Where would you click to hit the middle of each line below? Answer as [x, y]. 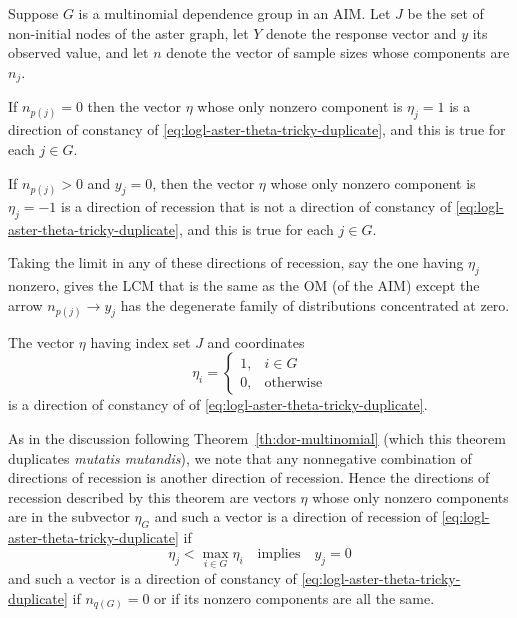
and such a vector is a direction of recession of [295, 516]
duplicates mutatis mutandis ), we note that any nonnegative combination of [240, 457]
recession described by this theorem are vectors [152, 496]
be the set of [445, 13]
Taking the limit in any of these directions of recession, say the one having [236, 262]
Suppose [33, 13]
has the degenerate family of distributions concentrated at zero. [315, 304]
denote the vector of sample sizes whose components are [338, 52]
